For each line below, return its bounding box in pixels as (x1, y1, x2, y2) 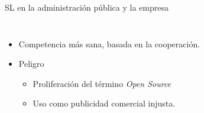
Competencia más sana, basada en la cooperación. (18, 37, 200, 50)
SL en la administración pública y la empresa (5, 1, 169, 13)
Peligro (18, 57, 44, 70)
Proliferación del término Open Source (33, 77, 171, 89)
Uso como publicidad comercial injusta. (33, 97, 176, 109)
